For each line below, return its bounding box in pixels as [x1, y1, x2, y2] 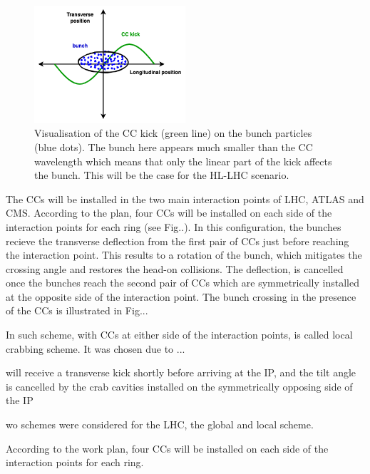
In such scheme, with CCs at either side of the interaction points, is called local [6, 327, 353, 342]
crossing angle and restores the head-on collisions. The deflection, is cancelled [6, 261, 344, 276]
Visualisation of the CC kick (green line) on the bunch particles [34, 125, 312, 140]
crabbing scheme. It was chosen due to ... [6, 341, 185, 356]
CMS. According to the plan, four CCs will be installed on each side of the [6, 205, 332, 220]
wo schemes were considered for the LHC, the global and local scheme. [6, 417, 314, 432]
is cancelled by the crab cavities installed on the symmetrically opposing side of [6, 378, 353, 393]
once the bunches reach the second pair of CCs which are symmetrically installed [6, 275, 359, 290]
